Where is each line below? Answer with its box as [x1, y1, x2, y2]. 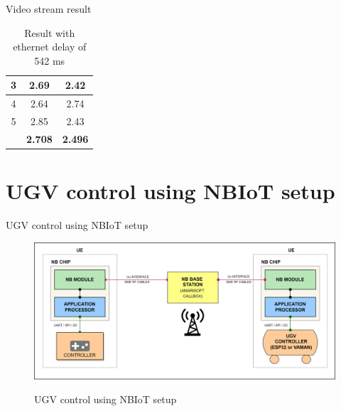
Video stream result [6, 1, 92, 16]
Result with [24, 25, 75, 40]
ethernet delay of [13, 39, 87, 54]
